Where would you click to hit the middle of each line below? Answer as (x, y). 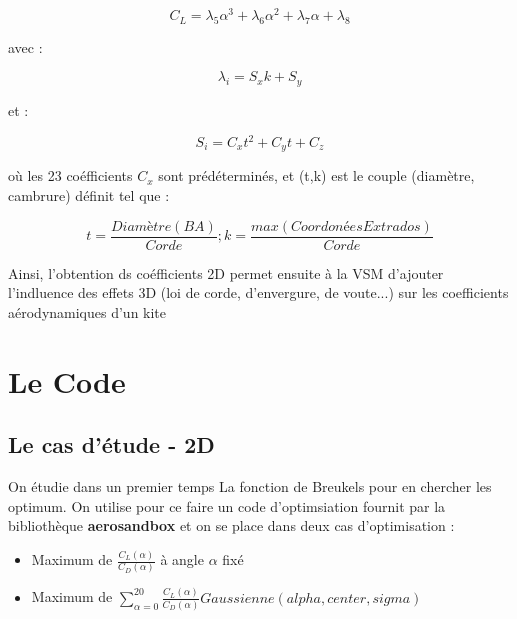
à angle (182, 559)
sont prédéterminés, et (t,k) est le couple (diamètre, (316, 175)
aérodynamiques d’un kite (87, 311)
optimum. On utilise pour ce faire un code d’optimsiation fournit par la (227, 505)
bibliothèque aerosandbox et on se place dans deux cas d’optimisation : (231, 525)
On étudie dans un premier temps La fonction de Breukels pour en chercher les (250, 486)
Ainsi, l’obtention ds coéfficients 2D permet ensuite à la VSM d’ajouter (226, 272)
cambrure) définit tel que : (89, 195)
